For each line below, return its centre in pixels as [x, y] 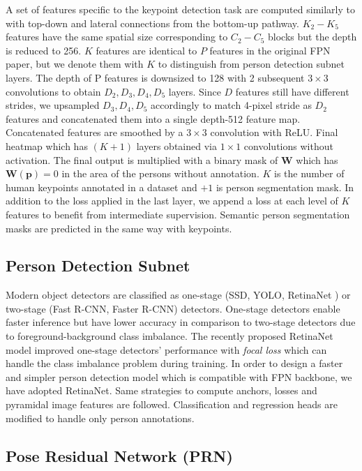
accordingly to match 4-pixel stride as [231, 105]
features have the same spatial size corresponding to [117, 37]
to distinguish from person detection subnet [251, 64]
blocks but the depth [312, 37]
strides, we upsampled [53, 105]
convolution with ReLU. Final [274, 132]
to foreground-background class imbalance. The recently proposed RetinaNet [169, 336]
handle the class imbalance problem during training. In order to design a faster [174, 363]
